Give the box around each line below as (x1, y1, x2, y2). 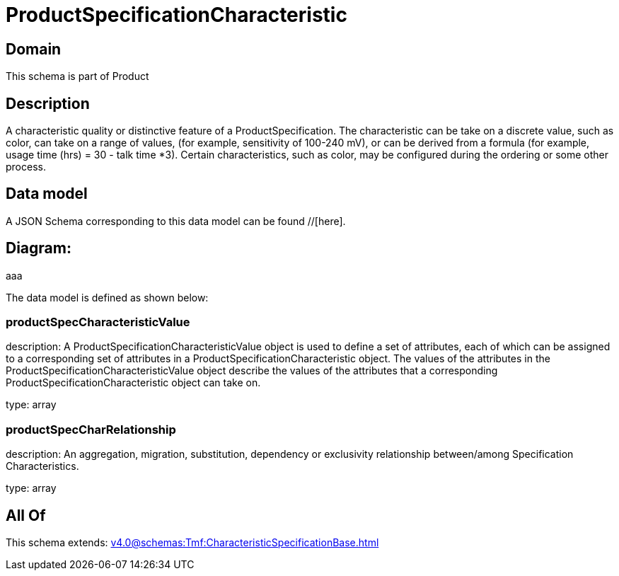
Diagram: (6, 239, 71, 258)
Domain (6, 40, 62, 58)
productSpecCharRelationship (6, 422, 176, 437)
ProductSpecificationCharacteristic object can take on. (6, 376, 261, 389)
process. (6, 161, 46, 173)
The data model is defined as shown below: (6, 291, 209, 304)
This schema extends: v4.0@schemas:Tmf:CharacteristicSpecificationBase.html (6, 536, 379, 549)
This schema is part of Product (6, 70, 149, 83)
